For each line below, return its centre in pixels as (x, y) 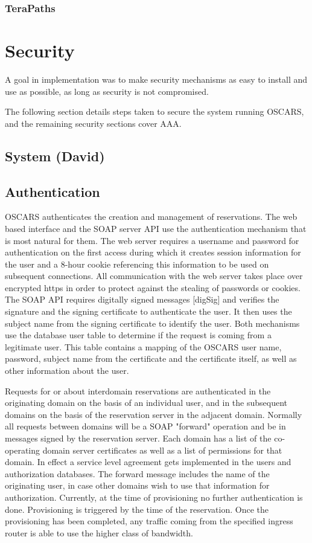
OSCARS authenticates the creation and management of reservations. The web (151, 217)
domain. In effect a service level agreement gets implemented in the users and (148, 462)
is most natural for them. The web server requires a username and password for (152, 240)
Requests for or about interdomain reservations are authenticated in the (138, 390)
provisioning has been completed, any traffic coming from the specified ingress (149, 521)
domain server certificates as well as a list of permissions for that (162, 450)
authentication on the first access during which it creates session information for (153, 252)
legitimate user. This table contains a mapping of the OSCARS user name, (143, 346)
